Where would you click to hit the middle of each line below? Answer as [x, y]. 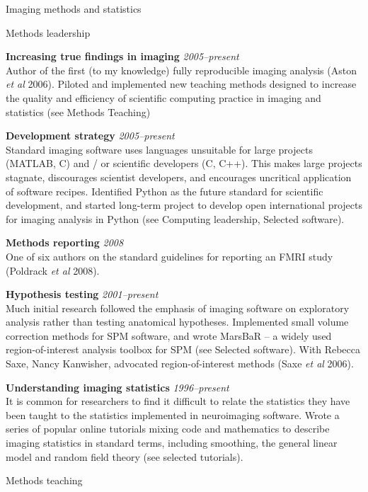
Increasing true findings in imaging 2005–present [122, 56]
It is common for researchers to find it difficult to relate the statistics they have [178, 401]
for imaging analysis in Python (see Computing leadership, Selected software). [175, 218]
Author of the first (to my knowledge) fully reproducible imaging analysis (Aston [181, 70]
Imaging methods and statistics [74, 8]
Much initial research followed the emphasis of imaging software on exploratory [178, 308]
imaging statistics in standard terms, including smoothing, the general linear [172, 443]
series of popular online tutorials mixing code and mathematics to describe [168, 429]
